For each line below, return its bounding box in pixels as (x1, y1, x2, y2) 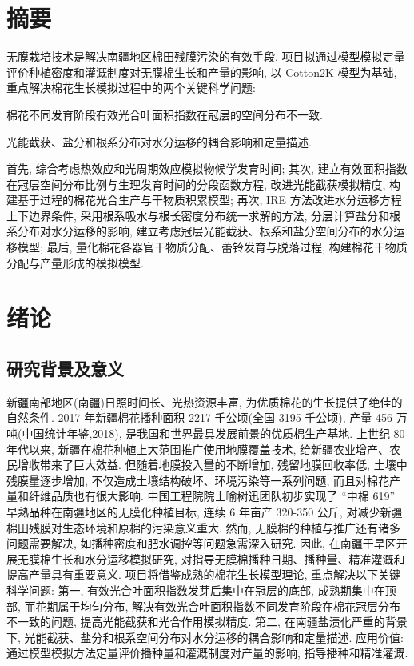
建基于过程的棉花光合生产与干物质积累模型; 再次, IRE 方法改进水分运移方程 (6, 191, 402, 208)
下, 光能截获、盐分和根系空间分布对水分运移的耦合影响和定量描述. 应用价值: (6, 628, 404, 645)
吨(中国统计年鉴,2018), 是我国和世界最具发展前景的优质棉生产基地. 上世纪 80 (6, 425, 405, 442)
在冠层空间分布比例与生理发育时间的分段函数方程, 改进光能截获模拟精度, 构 (6, 175, 401, 192)
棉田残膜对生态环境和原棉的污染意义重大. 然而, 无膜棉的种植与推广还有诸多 (6, 519, 401, 536)
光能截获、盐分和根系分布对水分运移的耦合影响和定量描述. (6, 133, 312, 150)
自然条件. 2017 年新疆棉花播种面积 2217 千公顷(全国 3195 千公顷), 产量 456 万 (6, 409, 408, 426)
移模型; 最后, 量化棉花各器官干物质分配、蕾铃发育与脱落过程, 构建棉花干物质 (6, 239, 408, 255)
